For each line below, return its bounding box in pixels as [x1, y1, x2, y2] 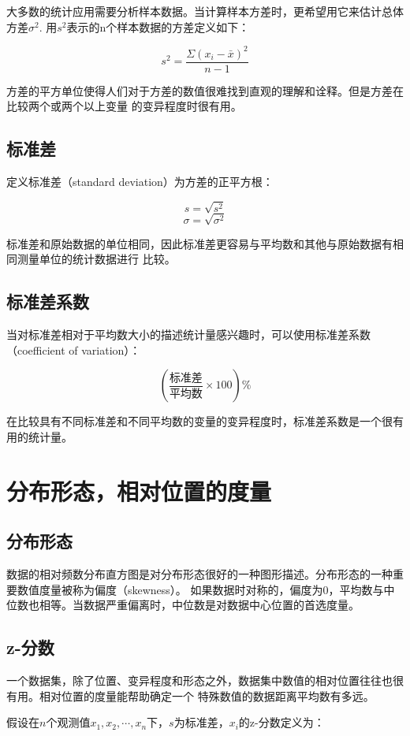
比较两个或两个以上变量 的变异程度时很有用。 [6, 98, 242, 114]
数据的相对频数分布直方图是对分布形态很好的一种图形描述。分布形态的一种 [6, 566, 393, 582]
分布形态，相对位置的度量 [6, 474, 272, 507]
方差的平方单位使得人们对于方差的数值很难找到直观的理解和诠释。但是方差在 [6, 82, 404, 99]
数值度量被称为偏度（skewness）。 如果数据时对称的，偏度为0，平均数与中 [17, 581, 395, 597]
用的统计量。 [6, 429, 73, 444]
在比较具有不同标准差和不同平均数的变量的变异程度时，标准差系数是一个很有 [6, 413, 404, 429]
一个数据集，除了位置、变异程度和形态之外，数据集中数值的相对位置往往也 [6, 672, 393, 689]
